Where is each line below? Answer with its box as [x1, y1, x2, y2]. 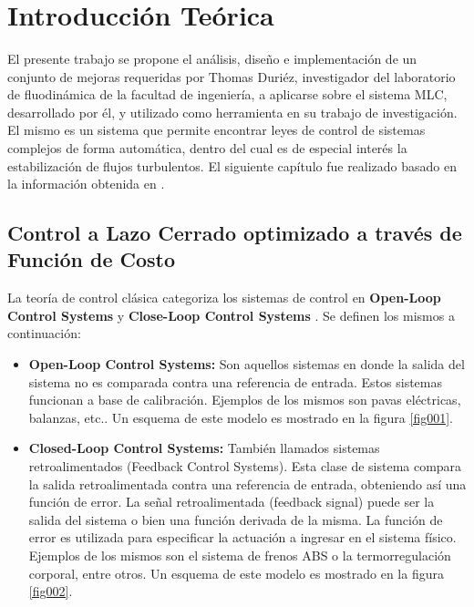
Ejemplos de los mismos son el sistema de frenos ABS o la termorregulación [28, 546, 451, 564]
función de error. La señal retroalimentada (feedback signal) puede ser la [28, 492, 435, 511]
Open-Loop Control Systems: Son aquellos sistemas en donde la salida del [28, 355, 465, 374]
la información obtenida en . [7, 174, 165, 193]
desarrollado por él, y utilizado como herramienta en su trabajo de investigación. [7, 102, 458, 121]
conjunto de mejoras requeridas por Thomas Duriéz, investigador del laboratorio [7, 67, 456, 86]
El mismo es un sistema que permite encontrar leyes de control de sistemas [7, 120, 426, 139]
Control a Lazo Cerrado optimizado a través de [7, 219, 462, 247]
